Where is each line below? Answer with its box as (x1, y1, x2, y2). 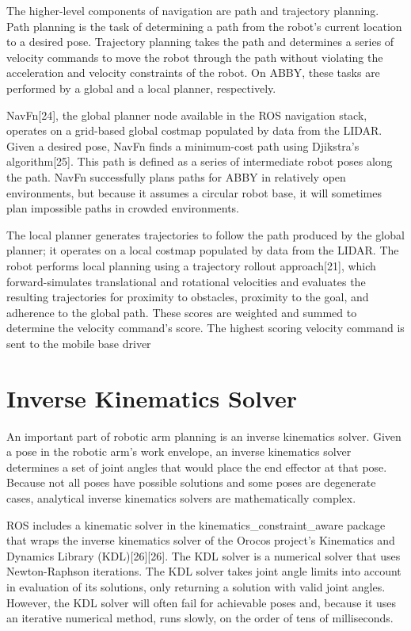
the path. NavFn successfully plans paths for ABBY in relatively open (6, 168, 346, 185)
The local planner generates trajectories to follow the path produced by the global (6, 226, 405, 243)
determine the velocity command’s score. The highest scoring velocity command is (6, 319, 405, 336)
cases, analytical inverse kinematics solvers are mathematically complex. (6, 489, 356, 506)
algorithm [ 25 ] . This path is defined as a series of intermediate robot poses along (6, 153, 393, 170)
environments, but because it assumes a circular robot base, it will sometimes (6, 184, 382, 201)
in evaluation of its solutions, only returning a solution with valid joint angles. (6, 578, 386, 595)
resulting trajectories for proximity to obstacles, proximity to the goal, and (6, 289, 369, 305)
